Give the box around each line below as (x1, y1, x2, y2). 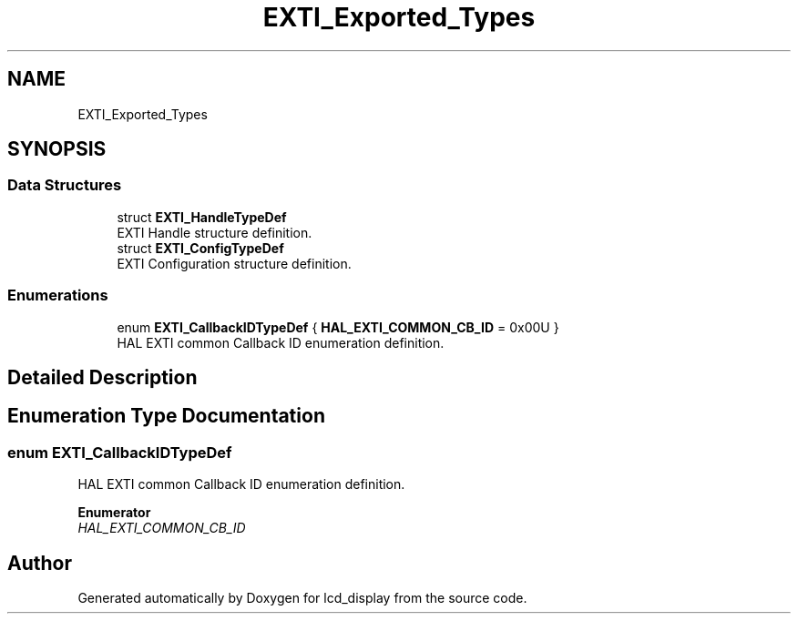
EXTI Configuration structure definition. (117, 255, 352, 271)
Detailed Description (7, 365, 198, 389)
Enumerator (77, 504, 151, 521)
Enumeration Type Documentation (7, 404, 325, 428)
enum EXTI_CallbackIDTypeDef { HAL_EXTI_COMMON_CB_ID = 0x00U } (117, 319, 559, 335)
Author (7, 551, 72, 575)
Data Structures (7, 176, 122, 195)
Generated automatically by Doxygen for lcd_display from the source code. (77, 590, 527, 606)
